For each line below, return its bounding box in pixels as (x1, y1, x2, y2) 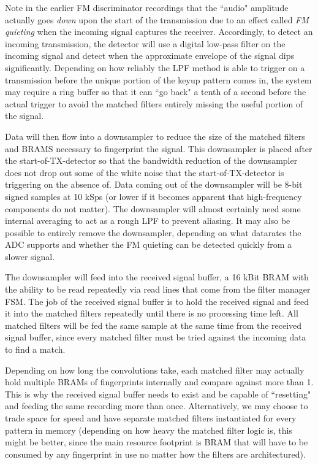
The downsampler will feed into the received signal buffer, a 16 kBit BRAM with (5, 271, 309, 283)
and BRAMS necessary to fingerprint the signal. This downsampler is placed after (5, 142, 312, 155)
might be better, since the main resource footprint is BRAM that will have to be (5, 436, 308, 448)
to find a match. (5, 343, 66, 356)
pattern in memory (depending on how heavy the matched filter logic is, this (5, 423, 292, 436)
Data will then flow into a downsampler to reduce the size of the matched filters (5, 129, 305, 142)
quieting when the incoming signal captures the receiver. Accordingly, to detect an (5, 25, 313, 38)
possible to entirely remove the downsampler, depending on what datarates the (5, 226, 301, 239)
